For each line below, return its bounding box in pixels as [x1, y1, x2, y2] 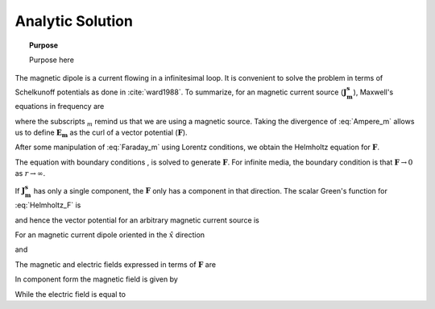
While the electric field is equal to [14, 289, 126, 299]
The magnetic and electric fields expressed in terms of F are [14, 259, 217, 269]
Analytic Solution [14, 12, 133, 30]
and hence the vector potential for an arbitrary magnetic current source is [14, 215, 259, 225]
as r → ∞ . [14, 169, 46, 178]
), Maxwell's [353, 87, 394, 97]
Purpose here [29, 55, 74, 65]
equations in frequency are [14, 102, 105, 111]
